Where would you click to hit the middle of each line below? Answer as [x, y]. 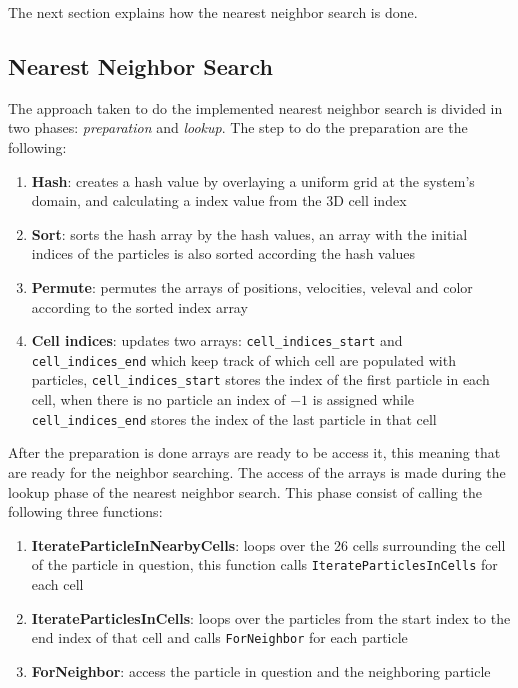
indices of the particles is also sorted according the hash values [223, 253]
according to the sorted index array [139, 306]
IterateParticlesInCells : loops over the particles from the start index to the [271, 617]
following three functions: [85, 511]
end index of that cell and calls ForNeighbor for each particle [219, 637]
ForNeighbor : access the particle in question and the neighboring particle [261, 670]
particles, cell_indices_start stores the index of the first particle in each [260, 379]
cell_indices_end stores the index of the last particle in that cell [234, 418]
